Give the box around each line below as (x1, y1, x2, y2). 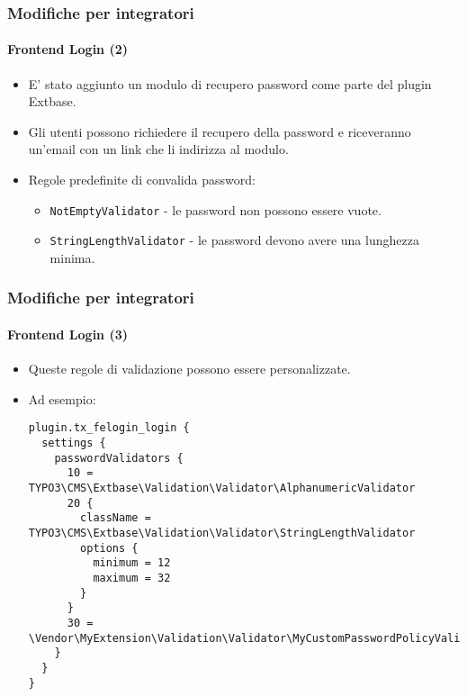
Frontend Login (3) (7, 324, 128, 343)
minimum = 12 (93, 556, 171, 570)
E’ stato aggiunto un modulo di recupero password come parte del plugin (28, 74, 432, 93)
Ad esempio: (28, 389, 96, 408)
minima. (49, 248, 95, 267)
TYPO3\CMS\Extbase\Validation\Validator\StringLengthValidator (28, 526, 416, 539)
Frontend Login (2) (7, 40, 128, 59)
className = (80, 511, 151, 525)
